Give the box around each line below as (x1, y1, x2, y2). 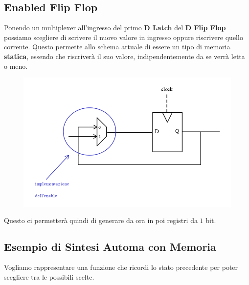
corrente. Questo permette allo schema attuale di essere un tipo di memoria (4, 41, 230, 52)
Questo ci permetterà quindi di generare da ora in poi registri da (4, 215, 198, 225)
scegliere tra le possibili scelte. (4, 271, 94, 282)
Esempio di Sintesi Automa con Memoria (4, 239, 216, 254)
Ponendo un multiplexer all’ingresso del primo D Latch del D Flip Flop (4, 22, 226, 33)
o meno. (4, 61, 28, 71)
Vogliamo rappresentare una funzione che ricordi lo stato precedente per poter (4, 262, 238, 272)
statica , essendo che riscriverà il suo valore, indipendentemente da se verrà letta (4, 51, 245, 61)
